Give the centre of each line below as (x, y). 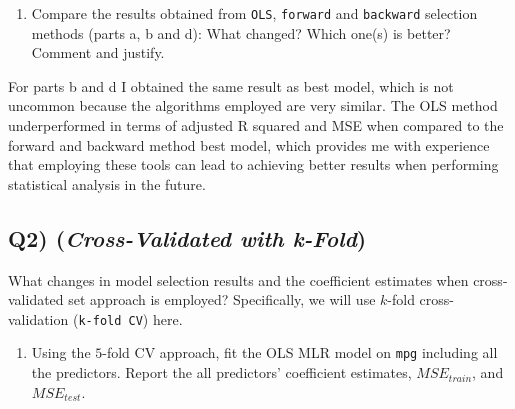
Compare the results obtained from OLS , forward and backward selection (254, 13)
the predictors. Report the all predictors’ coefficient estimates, (221, 372)
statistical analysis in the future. (107, 183)
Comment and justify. (98, 52)
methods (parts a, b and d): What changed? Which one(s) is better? (241, 32)
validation (38, 318)
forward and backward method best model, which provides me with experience (249, 144)
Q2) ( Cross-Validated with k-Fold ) (187, 237)
